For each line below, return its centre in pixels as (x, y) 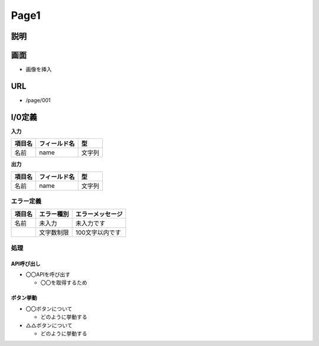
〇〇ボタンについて (49, 309)
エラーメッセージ (99, 214)
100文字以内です (98, 233)
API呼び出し (26, 263)
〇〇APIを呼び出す (48, 274)
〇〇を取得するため (64, 283)
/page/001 (38, 100)
